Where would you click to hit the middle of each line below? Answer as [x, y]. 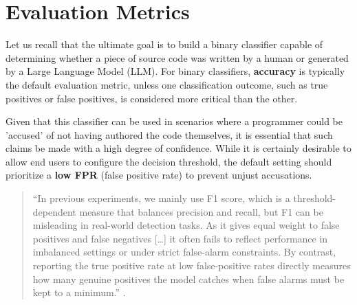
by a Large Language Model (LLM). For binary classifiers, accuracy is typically [175, 71]
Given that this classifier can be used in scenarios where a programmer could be [174, 121]
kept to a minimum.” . [79, 292]
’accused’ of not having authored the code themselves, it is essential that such [169, 134]
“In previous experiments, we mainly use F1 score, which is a [161, 198]
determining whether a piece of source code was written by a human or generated [177, 57]
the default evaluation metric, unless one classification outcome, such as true [167, 84]
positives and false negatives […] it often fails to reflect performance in [180, 238]
